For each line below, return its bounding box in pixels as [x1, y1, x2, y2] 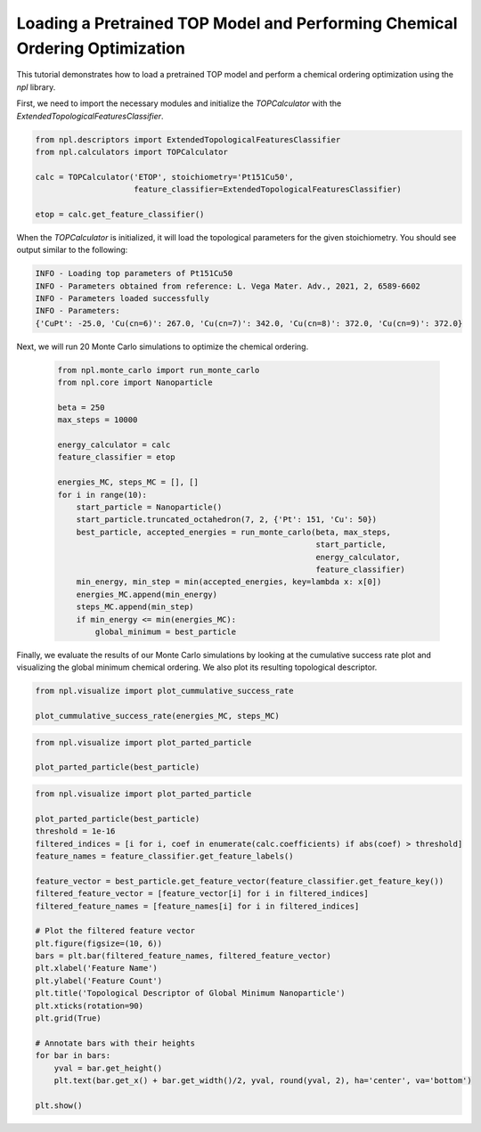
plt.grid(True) [35, 1014, 102, 1023]
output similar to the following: [16, 245, 128, 256]
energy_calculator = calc [57, 440, 171, 450]
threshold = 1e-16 [35, 827, 116, 836]
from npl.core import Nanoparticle [57, 378, 213, 387]
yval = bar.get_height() [53, 1063, 163, 1073]
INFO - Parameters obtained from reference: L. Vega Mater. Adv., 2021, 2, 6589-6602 [35, 281, 420, 291]
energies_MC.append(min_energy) [76, 589, 218, 599]
